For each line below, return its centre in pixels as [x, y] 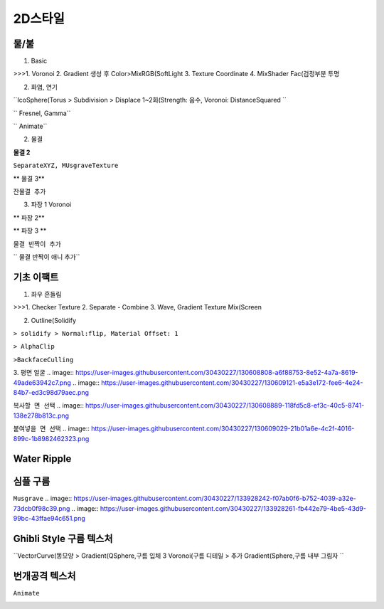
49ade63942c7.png [42, 382]
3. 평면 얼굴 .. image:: [44, 373]
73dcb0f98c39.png [42, 508]
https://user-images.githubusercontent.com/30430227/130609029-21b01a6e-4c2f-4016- [223, 429]
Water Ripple [42, 459]
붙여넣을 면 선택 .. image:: [52, 429]
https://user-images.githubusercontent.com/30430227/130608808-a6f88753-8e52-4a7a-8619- [217, 373]
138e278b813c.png [41, 415]
